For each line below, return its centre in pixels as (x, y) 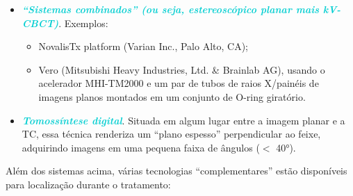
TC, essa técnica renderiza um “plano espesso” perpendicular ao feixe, (171, 134)
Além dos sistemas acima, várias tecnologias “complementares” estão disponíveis (176, 171)
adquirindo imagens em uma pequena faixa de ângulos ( (141, 147)
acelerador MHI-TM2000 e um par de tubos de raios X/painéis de (179, 83)
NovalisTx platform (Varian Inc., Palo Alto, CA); (143, 46)
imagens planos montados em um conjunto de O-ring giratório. (172, 96)
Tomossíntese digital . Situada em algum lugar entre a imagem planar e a (183, 120)
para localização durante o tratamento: (88, 184)
